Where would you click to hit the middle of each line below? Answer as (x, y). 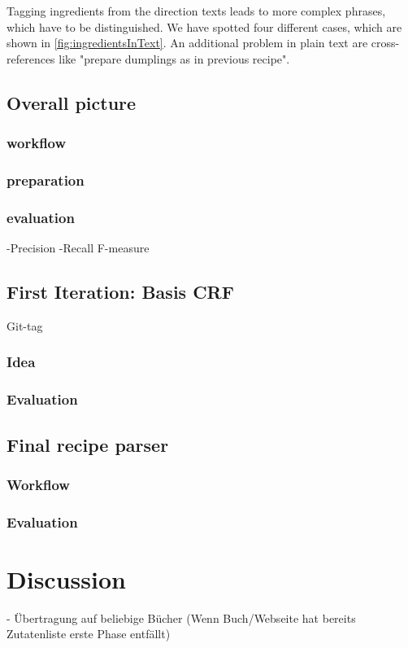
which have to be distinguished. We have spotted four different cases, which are (204, 26)
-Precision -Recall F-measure (78, 248)
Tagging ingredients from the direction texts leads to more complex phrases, (196, 11)
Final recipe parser (88, 444)
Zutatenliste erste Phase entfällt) (89, 634)
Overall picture (72, 102)
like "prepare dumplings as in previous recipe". (174, 58)
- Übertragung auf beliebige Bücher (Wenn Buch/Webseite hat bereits (181, 617)
